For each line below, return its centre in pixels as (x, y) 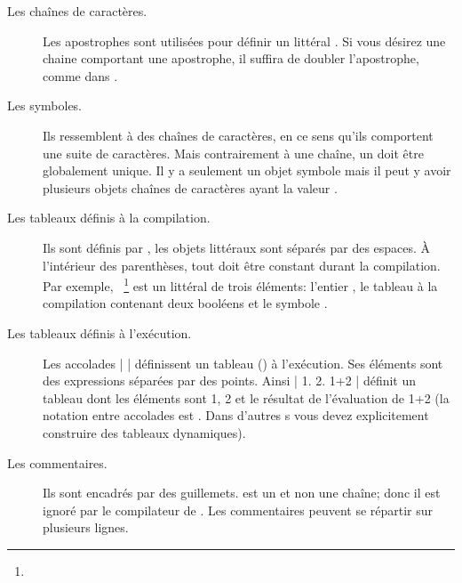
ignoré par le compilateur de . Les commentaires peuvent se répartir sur (238, 510)
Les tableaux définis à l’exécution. (100, 332)
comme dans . (80, 75)
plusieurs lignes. (86, 527)
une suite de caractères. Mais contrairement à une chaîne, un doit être (233, 153)
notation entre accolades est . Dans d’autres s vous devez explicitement (236, 415)
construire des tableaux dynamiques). (144, 432)
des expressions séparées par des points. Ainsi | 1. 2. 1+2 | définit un (230, 381)
